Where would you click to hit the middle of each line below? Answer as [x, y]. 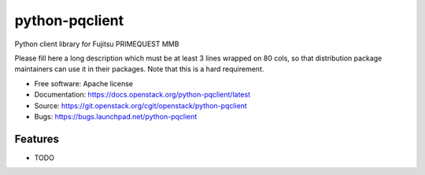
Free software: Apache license [84, 83]
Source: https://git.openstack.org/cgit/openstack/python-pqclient [140, 105]
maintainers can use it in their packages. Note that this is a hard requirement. [139, 69]
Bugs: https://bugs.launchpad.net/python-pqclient [116, 116]
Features [37, 139]
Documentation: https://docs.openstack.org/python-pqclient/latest [142, 95]
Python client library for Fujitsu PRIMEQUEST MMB [97, 44]
